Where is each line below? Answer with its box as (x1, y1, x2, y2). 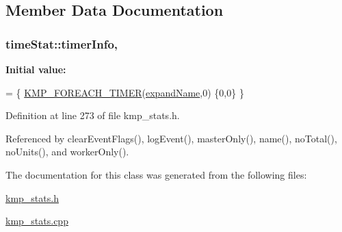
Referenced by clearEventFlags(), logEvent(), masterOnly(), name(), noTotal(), (5, 131, 337, 145)
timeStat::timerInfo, (5, 35, 118, 52)
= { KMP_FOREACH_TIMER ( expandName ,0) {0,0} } (5, 85, 244, 99)
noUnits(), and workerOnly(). (5, 144, 129, 159)
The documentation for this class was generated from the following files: (5, 167, 307, 181)
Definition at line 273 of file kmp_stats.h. (5, 108, 180, 123)
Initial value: (5, 62, 66, 76)
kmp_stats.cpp (5, 214, 68, 228)
